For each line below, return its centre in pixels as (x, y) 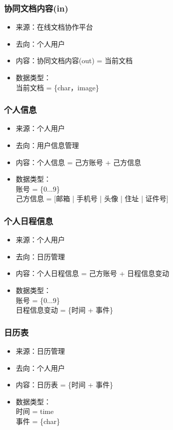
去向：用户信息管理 (47, 145)
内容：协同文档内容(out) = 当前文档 (74, 60)
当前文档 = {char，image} (57, 87)
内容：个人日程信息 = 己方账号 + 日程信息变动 (92, 273)
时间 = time (35, 411)
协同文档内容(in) (36, 8)
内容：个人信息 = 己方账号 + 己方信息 (78, 162)
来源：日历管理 (40, 350)
